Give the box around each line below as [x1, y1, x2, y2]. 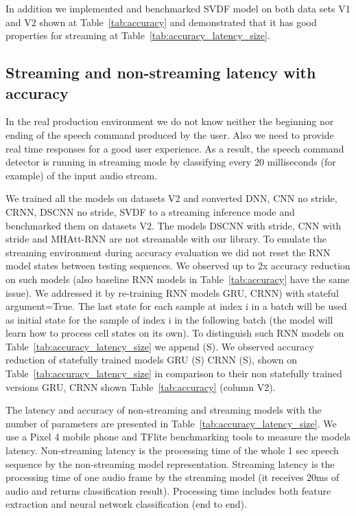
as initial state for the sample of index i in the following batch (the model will [5, 312, 333, 326]
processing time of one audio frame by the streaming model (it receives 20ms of [5, 470, 340, 484]
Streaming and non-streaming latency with [5, 62, 316, 83]
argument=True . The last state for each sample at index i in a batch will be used [5, 299, 347, 313]
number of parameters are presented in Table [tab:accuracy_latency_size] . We [5, 416, 337, 430]
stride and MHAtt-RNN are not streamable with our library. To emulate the [5, 232, 327, 246]
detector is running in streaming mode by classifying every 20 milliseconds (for [5, 155, 336, 169]
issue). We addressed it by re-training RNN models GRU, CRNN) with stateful [5, 285, 339, 300]
